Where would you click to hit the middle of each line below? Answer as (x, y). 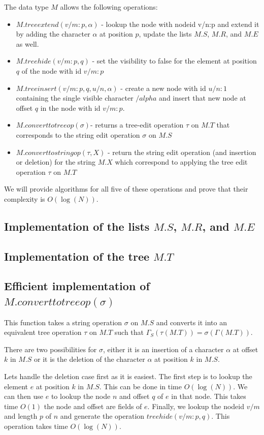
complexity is (25, 198)
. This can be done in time (140, 386)
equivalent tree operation (43, 332)
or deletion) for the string (56, 162)
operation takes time (36, 426)
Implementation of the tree (77, 256)
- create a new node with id (163, 88)
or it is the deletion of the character (90, 359)
